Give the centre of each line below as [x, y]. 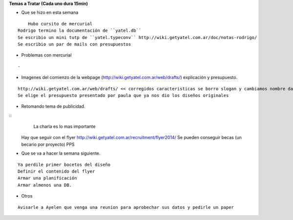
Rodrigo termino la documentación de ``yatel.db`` [80, 31]
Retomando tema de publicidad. [53, 106]
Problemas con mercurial [46, 55]
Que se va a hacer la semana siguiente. [61, 153]
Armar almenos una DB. [45, 185]
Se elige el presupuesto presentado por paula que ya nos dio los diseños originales [123, 95]
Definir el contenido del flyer [56, 171]
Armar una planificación [47, 178]
